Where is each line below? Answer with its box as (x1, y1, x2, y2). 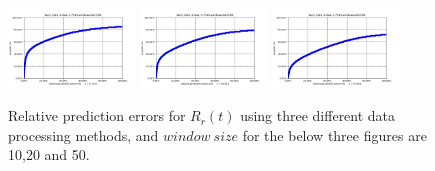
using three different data (240, 105, 396, 126)
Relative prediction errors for (8, 105, 186, 126)
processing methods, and (8, 124, 159, 145)
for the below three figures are (242, 124, 427, 145)
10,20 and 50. (8, 144, 90, 165)
